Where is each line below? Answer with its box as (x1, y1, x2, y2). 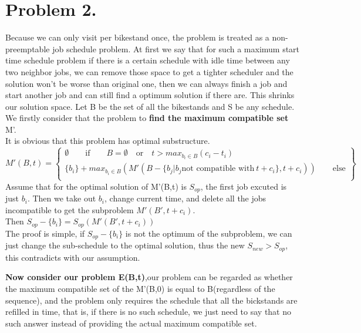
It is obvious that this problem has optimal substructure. (5, 134, 210, 147)
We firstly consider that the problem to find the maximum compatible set (5, 112, 289, 124)
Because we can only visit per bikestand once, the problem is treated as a (5, 31, 269, 43)
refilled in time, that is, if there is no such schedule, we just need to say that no (5, 305, 292, 318)
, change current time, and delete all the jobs (104, 192, 266, 204)
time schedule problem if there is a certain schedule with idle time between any (5, 54, 290, 66)
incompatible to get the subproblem (5, 203, 134, 216)
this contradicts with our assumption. (5, 251, 140, 263)
